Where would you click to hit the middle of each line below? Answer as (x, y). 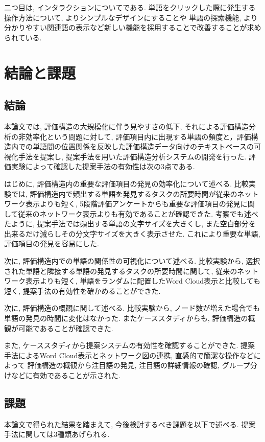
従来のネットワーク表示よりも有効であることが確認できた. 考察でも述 (135, 213)
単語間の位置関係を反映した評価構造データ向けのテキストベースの (143, 146)
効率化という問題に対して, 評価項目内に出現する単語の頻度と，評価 (138, 136)
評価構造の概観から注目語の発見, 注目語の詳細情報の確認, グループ (139, 365)
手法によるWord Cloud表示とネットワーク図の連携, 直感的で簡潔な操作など (129, 355)
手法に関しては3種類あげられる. (57, 434)
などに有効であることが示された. (66, 375)
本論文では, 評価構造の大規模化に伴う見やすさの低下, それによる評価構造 (126, 126)
